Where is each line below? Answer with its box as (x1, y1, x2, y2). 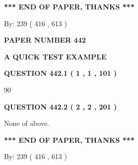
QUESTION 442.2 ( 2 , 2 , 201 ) (4, 101, 117, 111)
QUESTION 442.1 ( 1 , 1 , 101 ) (4, 68, 117, 78)
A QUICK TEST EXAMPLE (4, 51, 107, 61)
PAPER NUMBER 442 (4, 35, 86, 45)
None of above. (4, 118, 49, 128)
